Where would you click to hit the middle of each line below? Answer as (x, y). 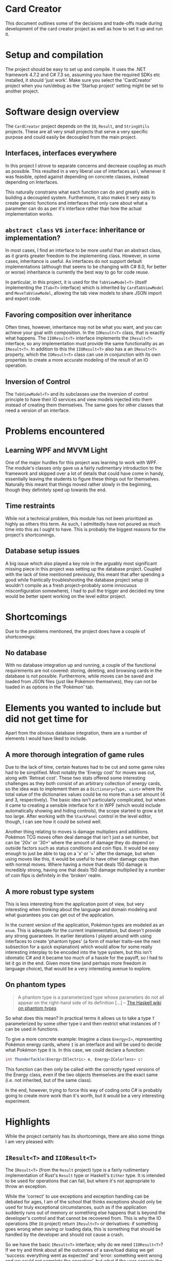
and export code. (24, 298)
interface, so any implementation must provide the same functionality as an (85, 344)
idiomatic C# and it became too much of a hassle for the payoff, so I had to (84, 958)
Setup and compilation (54, 55)
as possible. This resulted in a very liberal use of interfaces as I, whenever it (85, 171)
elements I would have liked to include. (46, 738)
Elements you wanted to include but (83, 708)
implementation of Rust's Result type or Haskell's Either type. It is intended (85, 1176)
